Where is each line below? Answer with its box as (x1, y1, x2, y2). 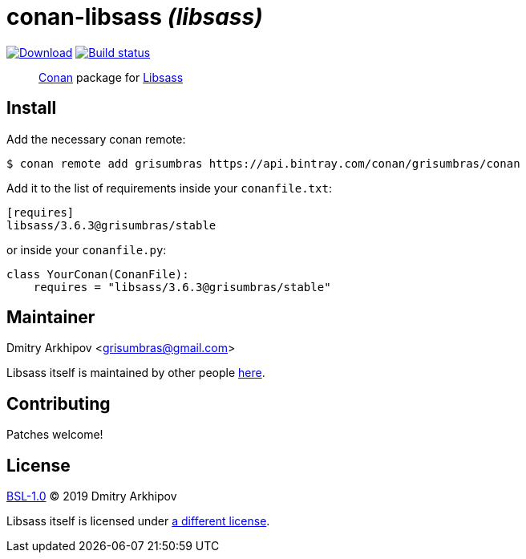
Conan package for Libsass (38, 70, 184, 84)
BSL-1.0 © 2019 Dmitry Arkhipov (6, 489, 177, 504)
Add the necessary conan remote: (6, 132, 186, 146)
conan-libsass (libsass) (6, 3, 263, 30)
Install (6, 98, 57, 119)
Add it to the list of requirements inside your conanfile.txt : (6, 180, 332, 195)
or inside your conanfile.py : (6, 242, 167, 257)
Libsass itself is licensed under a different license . (6, 514, 270, 529)
